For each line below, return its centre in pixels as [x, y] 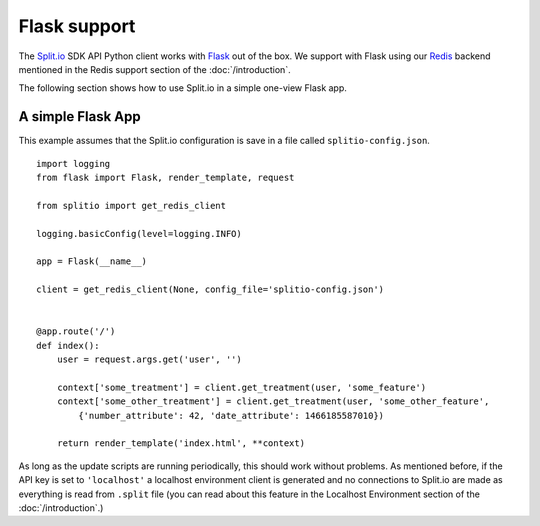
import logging [73, 163]
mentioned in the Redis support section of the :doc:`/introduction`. [154, 69]
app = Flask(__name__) [92, 261]
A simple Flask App [79, 116]
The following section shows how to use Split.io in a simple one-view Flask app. [182, 88]
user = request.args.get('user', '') [149, 359]
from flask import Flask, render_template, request [165, 178]
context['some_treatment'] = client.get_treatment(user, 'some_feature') [241, 387]
